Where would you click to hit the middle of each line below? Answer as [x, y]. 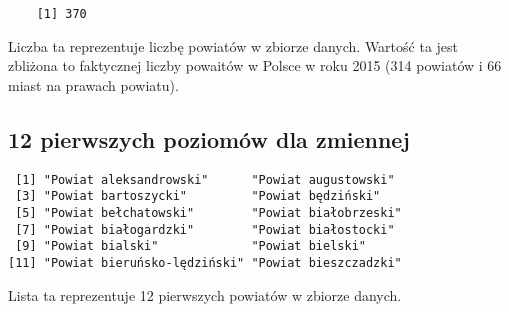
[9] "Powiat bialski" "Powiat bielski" [190, 246]
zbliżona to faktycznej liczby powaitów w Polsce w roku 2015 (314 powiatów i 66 [255, 65]
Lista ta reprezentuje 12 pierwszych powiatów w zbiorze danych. [205, 294]
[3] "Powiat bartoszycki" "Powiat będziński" [198, 196]
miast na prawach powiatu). [93, 84]
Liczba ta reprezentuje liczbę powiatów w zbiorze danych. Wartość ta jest [233, 45]
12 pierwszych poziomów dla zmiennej [209, 138]
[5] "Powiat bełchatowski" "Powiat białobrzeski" [208, 212]
